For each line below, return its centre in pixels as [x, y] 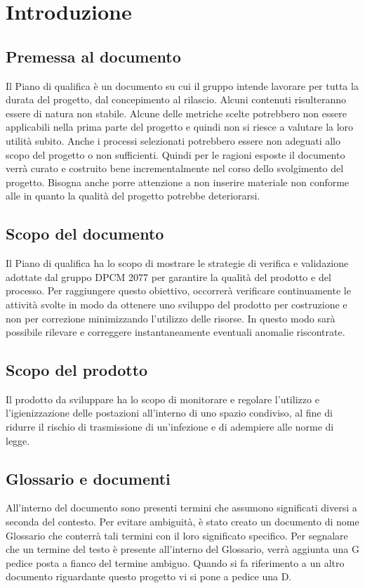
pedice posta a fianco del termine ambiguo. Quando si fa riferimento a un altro [175, 562]
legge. [18, 440]
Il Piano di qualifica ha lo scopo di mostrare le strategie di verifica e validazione [177, 263]
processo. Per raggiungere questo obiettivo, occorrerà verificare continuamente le [178, 290]
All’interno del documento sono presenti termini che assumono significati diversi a [181, 508]
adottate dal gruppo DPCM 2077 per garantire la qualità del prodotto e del [168, 276]
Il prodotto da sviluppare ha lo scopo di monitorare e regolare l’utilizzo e [162, 399]
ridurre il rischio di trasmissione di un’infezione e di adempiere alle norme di [170, 427]
